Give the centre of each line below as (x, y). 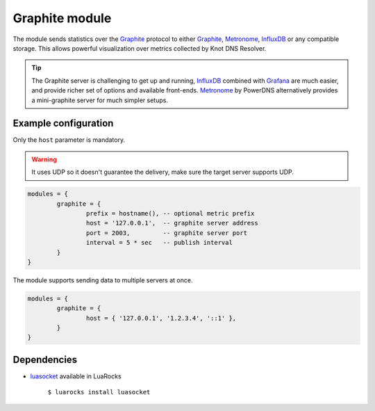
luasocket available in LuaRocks (76, 376)
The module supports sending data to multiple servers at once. (103, 280)
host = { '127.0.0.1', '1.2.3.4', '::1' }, (161, 318)
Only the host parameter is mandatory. (69, 140)
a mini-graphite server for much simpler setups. (100, 100)
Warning (44, 159)
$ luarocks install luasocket (99, 392)
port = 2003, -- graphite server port (167, 233)
